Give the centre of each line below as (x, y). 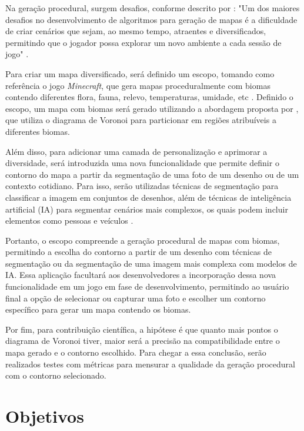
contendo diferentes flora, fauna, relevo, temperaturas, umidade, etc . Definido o (149, 97)
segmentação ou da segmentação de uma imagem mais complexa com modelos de (151, 263)
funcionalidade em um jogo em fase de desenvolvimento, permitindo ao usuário (147, 286)
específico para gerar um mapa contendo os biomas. (98, 309)
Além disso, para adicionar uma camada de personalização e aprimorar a (136, 151)
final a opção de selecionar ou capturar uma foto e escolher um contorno (136, 298)
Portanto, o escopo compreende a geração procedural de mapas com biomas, (143, 240)
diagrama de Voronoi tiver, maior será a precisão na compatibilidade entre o (143, 341)
